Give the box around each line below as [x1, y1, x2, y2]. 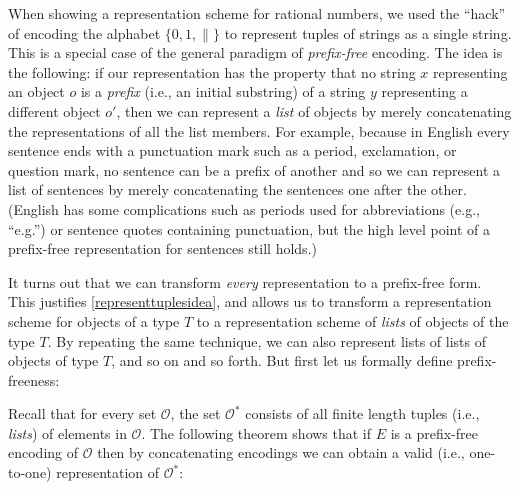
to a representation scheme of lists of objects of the [196, 310, 509, 331]
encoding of [8, 442, 79, 463]
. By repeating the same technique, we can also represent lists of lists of [47, 330, 486, 351]
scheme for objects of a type [8, 310, 180, 331]
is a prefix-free [390, 422, 478, 443]
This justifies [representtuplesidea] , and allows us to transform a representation [8, 291, 492, 312]
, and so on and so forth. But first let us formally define [111, 350, 453, 371]
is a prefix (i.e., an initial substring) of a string [80, 81, 366, 102]
